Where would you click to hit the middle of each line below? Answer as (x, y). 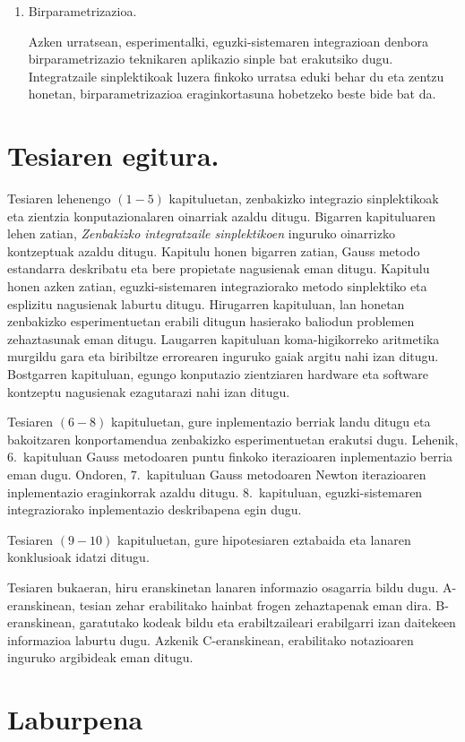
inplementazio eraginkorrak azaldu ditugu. (123, 492)
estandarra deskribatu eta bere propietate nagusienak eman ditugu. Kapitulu (219, 268)
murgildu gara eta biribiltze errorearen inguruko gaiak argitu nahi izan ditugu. (223, 356)
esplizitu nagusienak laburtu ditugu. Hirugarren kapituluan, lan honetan (206, 303)
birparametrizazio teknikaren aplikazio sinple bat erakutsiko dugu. (211, 59)
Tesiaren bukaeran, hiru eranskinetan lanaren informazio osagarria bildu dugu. (223, 587)
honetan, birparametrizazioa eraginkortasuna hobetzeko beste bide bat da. (232, 94)
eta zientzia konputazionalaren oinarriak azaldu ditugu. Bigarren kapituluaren (222, 216)
